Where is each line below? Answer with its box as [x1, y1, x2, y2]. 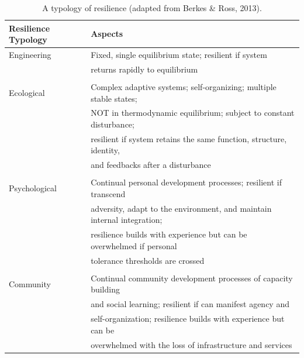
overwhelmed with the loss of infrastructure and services [91, 338, 292, 350]
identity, [91, 144, 120, 156]
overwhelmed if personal [91, 239, 177, 252]
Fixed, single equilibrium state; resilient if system [91, 49, 267, 61]
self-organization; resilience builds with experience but [91, 312, 285, 325]
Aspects [91, 27, 123, 40]
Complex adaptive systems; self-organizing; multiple [91, 80, 277, 92]
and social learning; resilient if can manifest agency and [91, 298, 289, 310]
